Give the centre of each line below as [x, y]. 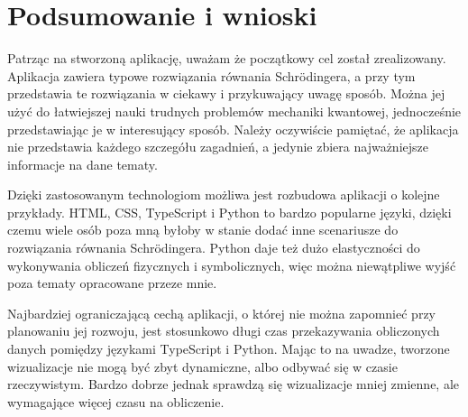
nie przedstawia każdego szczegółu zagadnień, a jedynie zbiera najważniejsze [218, 147]
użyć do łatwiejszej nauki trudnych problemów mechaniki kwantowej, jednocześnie [234, 111]
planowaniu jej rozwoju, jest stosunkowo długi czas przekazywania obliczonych [224, 331]
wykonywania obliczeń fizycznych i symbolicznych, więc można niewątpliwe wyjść [232, 265]
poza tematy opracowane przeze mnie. [112, 283]
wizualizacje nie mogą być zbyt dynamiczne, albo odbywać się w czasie [202, 366]
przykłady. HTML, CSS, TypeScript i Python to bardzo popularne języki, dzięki [229, 212]
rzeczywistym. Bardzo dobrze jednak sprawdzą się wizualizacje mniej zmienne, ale [234, 384]
